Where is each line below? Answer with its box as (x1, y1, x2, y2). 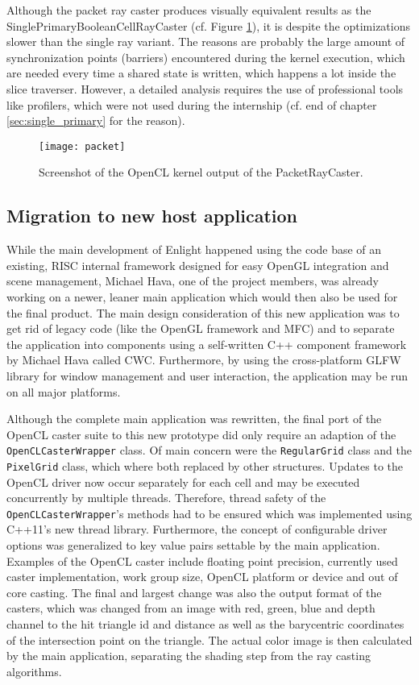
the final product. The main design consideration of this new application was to (6, 304, 400, 321)
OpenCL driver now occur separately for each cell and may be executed (6, 473, 360, 490)
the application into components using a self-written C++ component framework (6, 335, 407, 352)
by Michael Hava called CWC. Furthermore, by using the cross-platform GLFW (6, 351, 401, 368)
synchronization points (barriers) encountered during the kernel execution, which (6, 48, 405, 65)
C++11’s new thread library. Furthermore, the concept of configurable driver (6, 521, 388, 538)
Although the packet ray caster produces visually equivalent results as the (6, 2, 371, 18)
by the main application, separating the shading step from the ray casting (6, 647, 371, 664)
